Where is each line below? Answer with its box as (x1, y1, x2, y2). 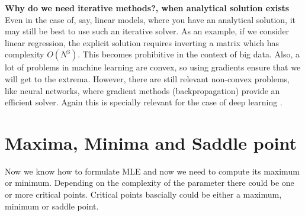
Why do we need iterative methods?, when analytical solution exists (5, 2, 290, 14)
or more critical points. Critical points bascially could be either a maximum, (5, 188, 282, 201)
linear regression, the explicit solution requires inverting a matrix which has (5, 36, 280, 49)
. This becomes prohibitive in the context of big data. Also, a (78, 48, 300, 60)
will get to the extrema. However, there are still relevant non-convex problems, (5, 72, 290, 85)
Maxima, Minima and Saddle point (5, 130, 297, 154)
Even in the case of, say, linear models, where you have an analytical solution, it (5, 13, 296, 25)
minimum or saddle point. (5, 199, 99, 212)
